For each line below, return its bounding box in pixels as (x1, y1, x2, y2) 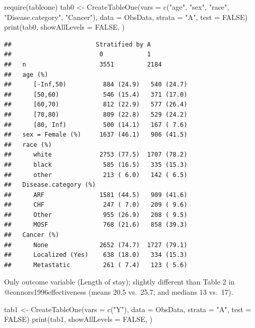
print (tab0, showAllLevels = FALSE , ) (4, 21, 125, 32)
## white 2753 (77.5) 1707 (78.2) (4, 151, 187, 159)
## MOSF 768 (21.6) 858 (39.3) (4, 221, 187, 229)
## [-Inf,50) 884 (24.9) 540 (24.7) (4, 81, 187, 89)
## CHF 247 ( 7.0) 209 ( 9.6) (4, 201, 187, 209)
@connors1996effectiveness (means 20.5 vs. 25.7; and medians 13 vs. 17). (4, 287, 233, 297)
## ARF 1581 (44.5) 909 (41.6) (4, 191, 187, 199)
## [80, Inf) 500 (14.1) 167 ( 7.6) (4, 121, 187, 128)
